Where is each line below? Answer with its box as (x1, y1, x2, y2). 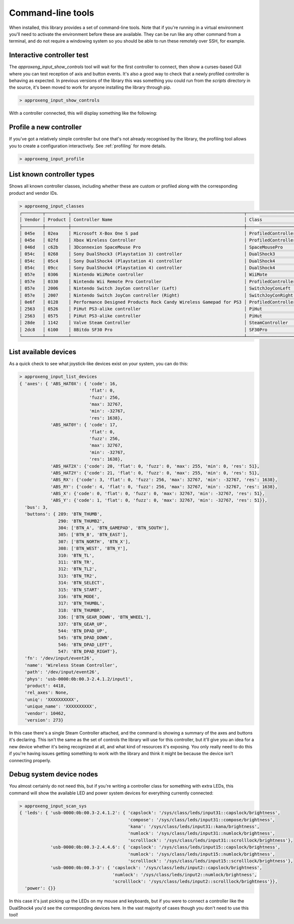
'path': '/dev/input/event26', (24, 669, 100, 675)
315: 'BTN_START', (58, 587, 102, 592)
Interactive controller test (9, 51, 89, 59)
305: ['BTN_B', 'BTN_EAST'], (58, 532, 128, 537)
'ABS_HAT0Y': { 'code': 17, (50, 422, 118, 428)
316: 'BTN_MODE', (58, 594, 100, 599)
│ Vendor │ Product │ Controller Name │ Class (19, 217, 262, 223)
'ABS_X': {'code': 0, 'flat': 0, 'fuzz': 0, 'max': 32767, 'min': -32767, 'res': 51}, (50, 491, 265, 497)
